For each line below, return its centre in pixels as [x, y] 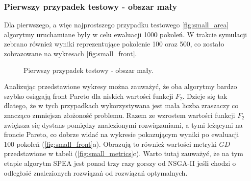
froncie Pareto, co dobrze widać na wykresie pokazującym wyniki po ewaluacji [122, 134]
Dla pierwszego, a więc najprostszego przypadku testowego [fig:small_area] [116, 25]
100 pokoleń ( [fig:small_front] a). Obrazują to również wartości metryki [111, 144]
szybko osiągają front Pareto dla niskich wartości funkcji [89, 96]
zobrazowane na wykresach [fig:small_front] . [70, 53]
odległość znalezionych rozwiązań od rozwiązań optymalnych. [96, 172]
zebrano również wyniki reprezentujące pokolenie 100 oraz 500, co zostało [114, 44]
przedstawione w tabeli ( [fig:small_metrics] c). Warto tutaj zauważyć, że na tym [124, 153]
